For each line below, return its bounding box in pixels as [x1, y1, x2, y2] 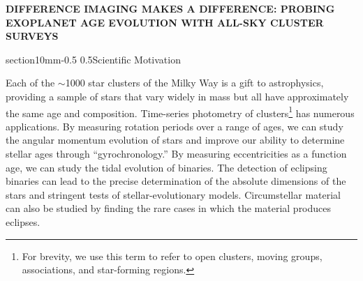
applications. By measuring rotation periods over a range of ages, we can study [6, 119, 343, 133]
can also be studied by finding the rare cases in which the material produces [6, 201, 332, 215]
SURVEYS [6, 29, 59, 43]
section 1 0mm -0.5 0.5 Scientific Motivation [6, 52, 181, 66]
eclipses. [6, 214, 40, 229]
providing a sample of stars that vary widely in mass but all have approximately [6, 89, 349, 103]
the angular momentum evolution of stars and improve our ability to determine [6, 132, 345, 147]
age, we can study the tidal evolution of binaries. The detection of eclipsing [6, 160, 327, 174]
